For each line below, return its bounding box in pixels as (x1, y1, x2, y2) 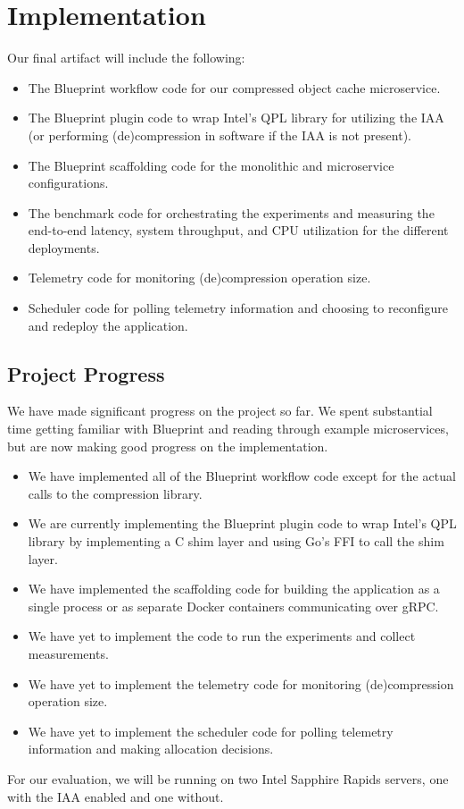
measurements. (28, 644, 109, 662)
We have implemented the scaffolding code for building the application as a (28, 579, 440, 598)
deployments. (28, 238, 100, 257)
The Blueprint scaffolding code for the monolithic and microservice (28, 156, 394, 174)
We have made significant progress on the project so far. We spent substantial (7, 401, 433, 420)
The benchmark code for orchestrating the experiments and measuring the (28, 203, 435, 222)
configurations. (28, 173, 109, 192)
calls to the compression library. (28, 484, 203, 502)
